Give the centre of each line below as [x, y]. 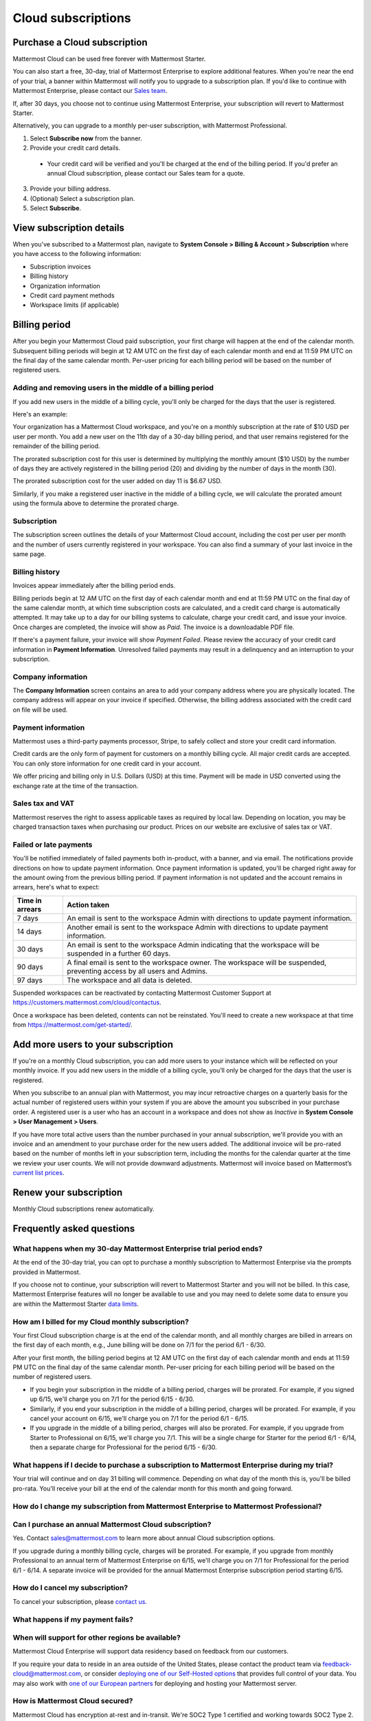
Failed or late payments [53, 845]
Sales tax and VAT [44, 803]
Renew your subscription [68, 1192]
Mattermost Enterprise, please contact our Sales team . [90, 91]
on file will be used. [40, 710]
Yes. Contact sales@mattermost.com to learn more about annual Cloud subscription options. [144, 1538]
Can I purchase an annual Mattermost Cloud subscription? [112, 1525]
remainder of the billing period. [56, 446]
